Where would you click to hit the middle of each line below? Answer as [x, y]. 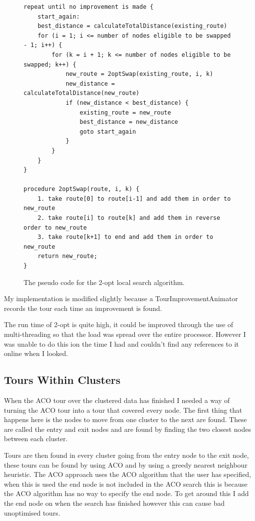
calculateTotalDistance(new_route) [82, 93]
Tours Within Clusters [62, 380]
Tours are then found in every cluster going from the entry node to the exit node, [127, 455]
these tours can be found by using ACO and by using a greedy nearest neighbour [126, 464]
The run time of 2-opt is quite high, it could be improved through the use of [119, 324]
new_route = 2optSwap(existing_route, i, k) [139, 74]
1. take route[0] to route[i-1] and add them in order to [134, 199]
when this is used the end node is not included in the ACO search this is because [126, 484]
